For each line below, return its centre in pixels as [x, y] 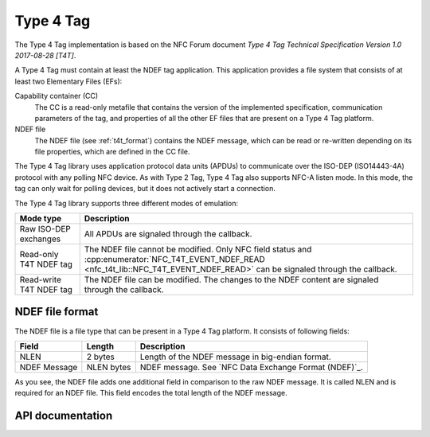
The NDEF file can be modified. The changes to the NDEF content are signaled [231, 280]
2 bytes [100, 357]
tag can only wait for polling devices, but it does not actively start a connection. [145, 189]
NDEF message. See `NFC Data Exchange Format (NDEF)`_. [252, 367]
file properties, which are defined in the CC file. [112, 152]
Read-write [40, 280]
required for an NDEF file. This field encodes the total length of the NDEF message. [151, 393]
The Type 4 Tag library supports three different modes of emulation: [127, 203]
